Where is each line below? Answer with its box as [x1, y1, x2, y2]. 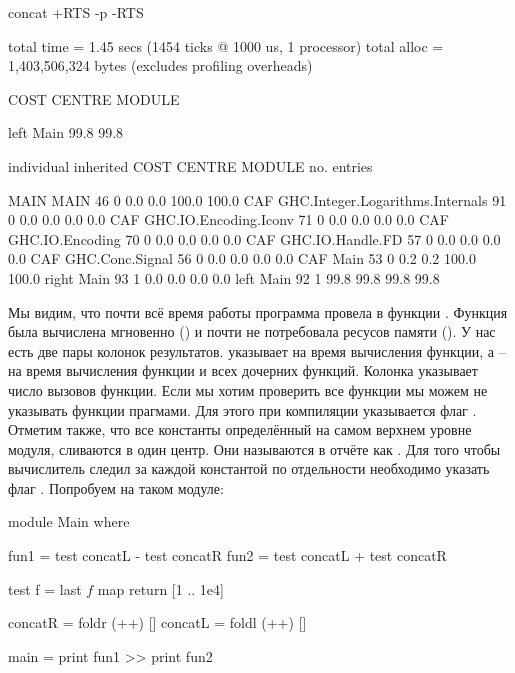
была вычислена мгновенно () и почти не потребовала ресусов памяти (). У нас [8, 321, 496, 342]
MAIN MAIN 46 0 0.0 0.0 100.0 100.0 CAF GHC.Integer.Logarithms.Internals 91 [8, 189, 507, 210]
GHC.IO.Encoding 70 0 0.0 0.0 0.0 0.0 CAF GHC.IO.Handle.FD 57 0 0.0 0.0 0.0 [8, 228, 501, 249]
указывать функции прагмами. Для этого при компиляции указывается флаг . [8, 399, 477, 420]
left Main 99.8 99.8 [8, 122, 124, 143]
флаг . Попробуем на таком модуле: [8, 477, 224, 498]
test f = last [8, 578, 82, 599]
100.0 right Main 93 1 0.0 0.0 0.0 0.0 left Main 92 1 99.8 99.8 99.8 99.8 [8, 267, 440, 288]
